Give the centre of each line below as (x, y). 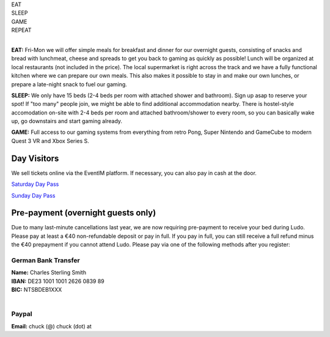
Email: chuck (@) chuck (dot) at (51, 326)
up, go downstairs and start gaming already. (67, 121)
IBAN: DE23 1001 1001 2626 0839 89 (58, 281)
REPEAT (21, 30)
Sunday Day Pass (33, 195)
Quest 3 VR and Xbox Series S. (50, 141)
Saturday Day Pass (35, 184)
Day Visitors (35, 158)
